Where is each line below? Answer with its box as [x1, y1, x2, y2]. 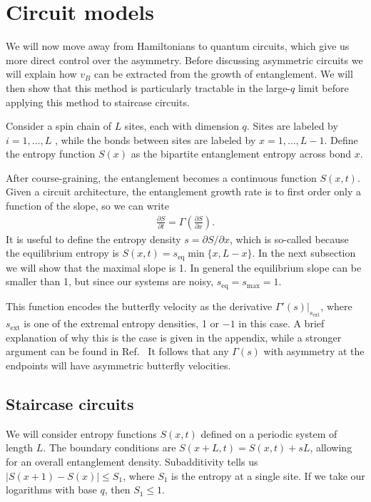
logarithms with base [6, 482, 97, 497]
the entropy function [6, 146, 96, 161]
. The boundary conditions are [43, 440, 176, 455]
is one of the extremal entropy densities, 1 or [24, 316, 220, 331]
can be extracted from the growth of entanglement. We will [93, 66, 353, 81]
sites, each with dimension [124, 118, 239, 133]
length [6, 440, 34, 455]
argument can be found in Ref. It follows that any [6, 344, 229, 359]
